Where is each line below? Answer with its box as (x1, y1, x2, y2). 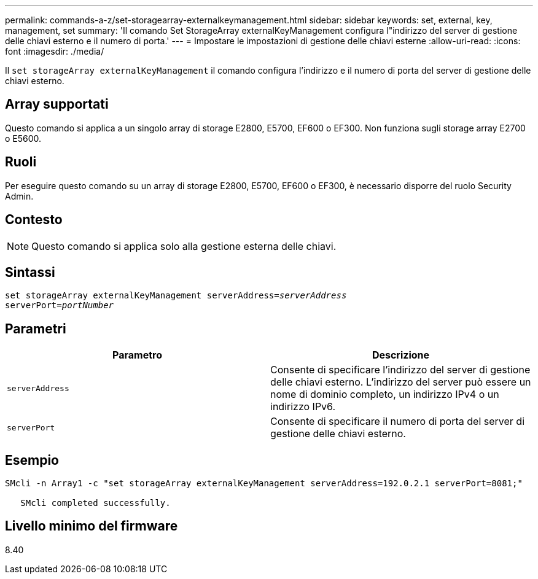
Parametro (112, 349, 162, 362)
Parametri (5, 321, 66, 336)
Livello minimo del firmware (5, 518, 178, 534)
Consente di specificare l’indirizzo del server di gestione (270, 363, 531, 376)
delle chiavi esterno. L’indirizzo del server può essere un (270, 376, 531, 389)
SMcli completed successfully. (20, 498, 171, 508)
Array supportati (5, 96, 109, 112)
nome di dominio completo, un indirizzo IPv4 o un (270, 388, 499, 401)
